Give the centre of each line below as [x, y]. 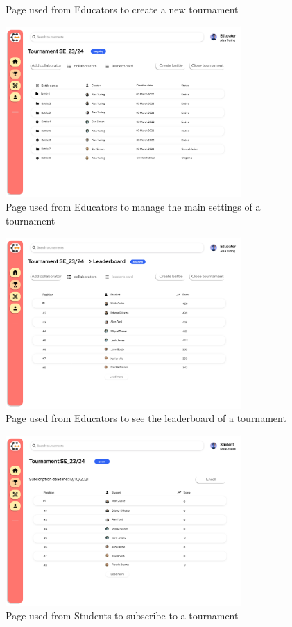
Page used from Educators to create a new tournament [122, 9]
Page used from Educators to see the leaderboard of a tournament [146, 418]
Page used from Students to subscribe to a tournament [122, 616]
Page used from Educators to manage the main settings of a [133, 207]
